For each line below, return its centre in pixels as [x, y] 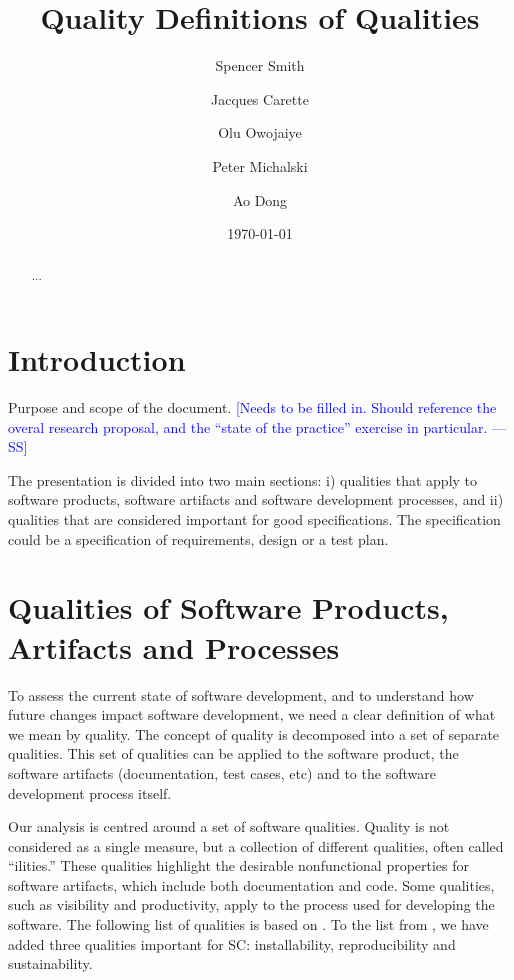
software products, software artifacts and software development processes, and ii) [256, 499]
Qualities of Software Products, [228, 607]
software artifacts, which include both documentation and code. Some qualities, [251, 884]
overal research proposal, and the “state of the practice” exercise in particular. [248, 426]
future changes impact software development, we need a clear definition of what [252, 714]
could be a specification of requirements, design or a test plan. [198, 538]
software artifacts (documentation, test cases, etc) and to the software [222, 772]
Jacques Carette [260, 98]
